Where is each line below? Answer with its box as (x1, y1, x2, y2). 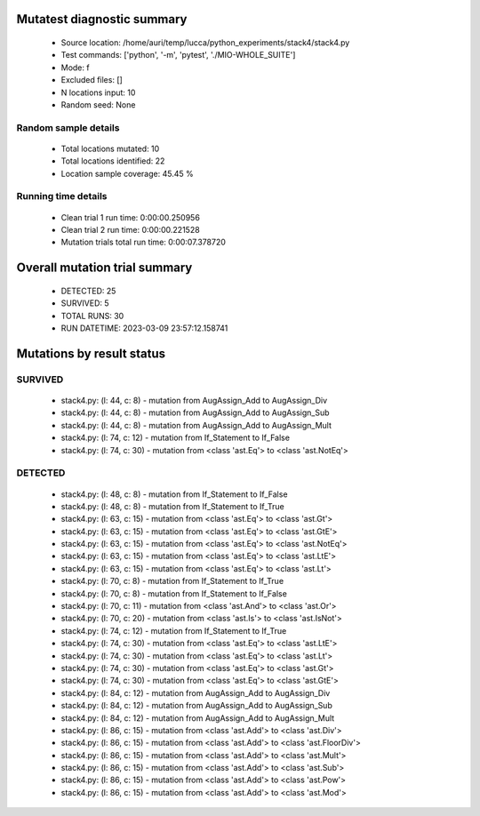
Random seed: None (60, 99, 136, 110)
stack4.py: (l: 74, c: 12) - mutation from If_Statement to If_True (60, 625, 287, 636)
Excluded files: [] (60, 75, 124, 85)
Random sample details (16, 121, 120, 133)
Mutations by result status (16, 346, 166, 361)
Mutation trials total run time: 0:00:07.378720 (60, 236, 227, 248)
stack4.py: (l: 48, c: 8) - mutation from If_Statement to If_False (60, 489, 288, 500)
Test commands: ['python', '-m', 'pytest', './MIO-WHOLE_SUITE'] (60, 50, 296, 60)
